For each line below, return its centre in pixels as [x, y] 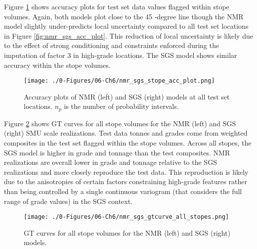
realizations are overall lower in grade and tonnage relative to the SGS [110, 162]
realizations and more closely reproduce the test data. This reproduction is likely [126, 172]
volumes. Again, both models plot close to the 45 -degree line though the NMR [124, 16]
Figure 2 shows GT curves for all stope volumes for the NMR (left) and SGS [120, 123]
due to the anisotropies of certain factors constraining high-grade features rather [126, 181]
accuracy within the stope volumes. [57, 65]
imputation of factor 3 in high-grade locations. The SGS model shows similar [121, 55]
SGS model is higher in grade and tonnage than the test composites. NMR [117, 152]
